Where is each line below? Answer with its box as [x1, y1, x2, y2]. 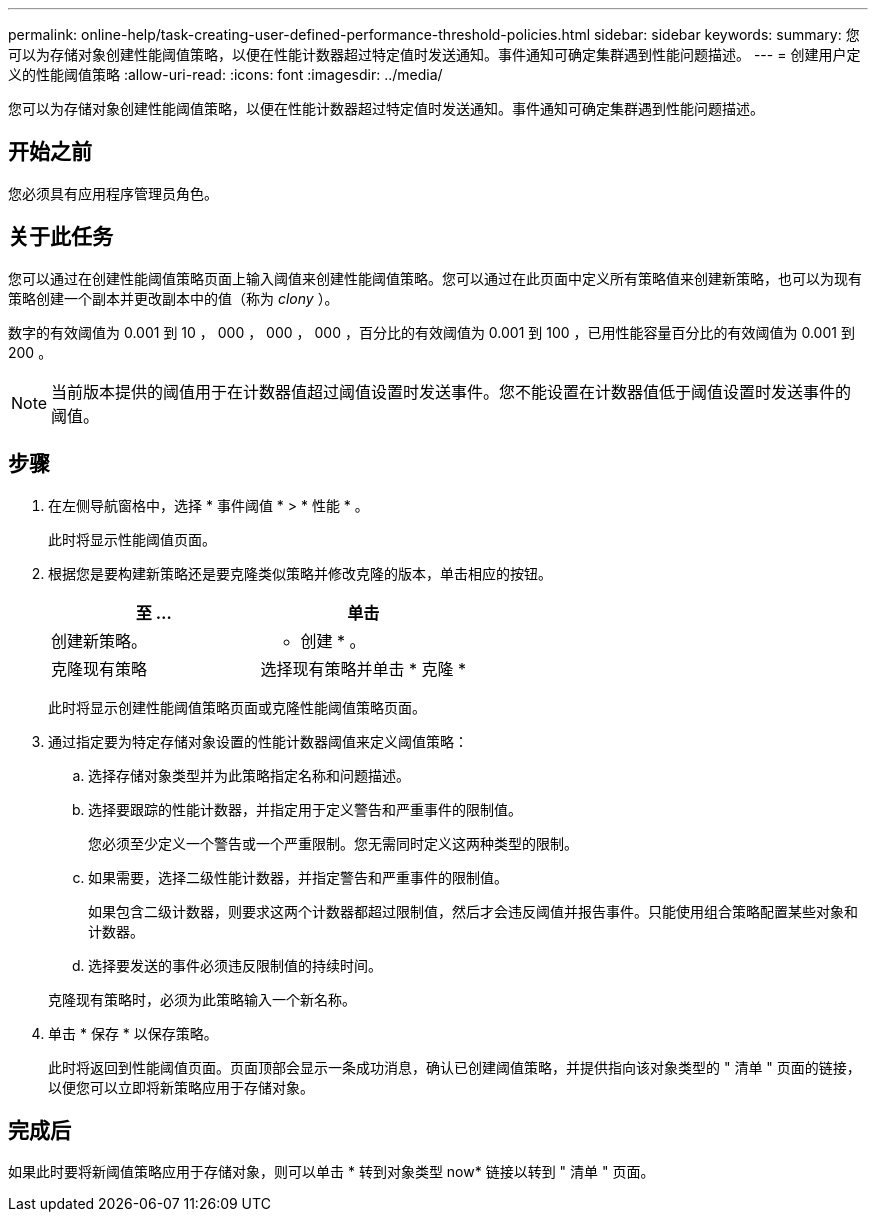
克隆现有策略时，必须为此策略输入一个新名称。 [48, 990, 356, 1008]
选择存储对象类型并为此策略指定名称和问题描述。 [88, 766, 410, 784]
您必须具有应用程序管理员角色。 [8, 184, 218, 202]
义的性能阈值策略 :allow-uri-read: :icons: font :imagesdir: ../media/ [8, 66, 443, 83]
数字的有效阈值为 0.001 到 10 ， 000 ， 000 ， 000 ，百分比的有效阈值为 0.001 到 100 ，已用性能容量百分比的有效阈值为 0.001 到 [8, 323, 855, 341]
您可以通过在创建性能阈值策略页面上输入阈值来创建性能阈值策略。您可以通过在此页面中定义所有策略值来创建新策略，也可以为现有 [8, 269, 862, 287]
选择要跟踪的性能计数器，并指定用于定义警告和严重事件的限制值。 [88, 800, 522, 818]
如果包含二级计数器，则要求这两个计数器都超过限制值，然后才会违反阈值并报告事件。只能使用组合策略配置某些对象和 [88, 902, 858, 920]
